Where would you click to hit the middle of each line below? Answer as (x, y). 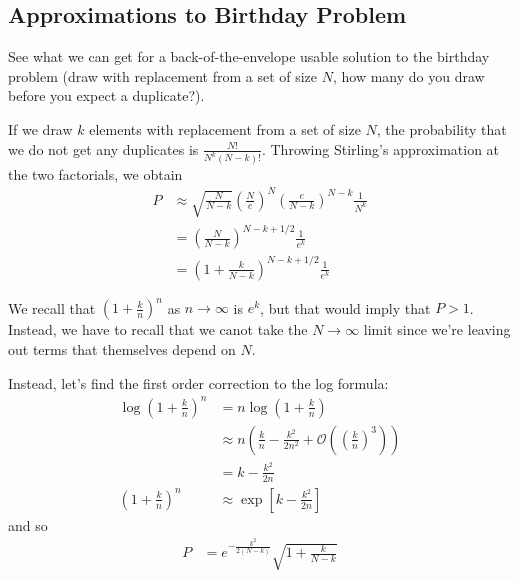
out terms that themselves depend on (122, 349)
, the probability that (441, 128)
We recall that (52, 307)
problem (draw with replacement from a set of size (163, 75)
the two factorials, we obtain (95, 173)
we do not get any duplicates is (103, 148)
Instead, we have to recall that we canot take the (158, 329)
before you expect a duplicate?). (106, 95)
